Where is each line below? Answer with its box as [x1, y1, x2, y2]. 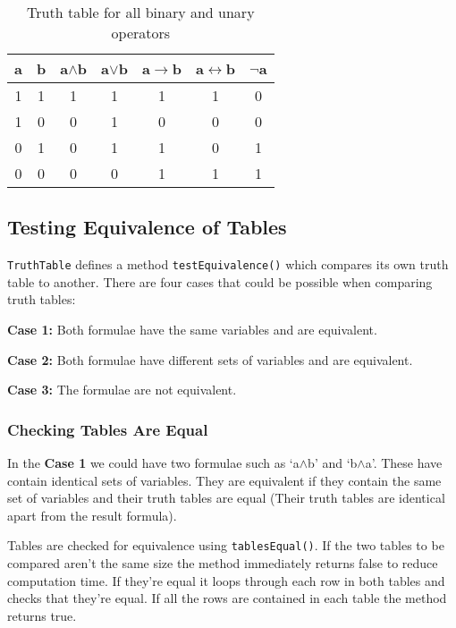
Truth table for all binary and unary [27, 2, 255, 22]
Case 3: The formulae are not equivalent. [7, 380, 237, 399]
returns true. [7, 606, 77, 624]
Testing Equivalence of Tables [7, 213, 287, 241]
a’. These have [365, 454, 443, 472]
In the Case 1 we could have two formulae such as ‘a [7, 454, 300, 472]
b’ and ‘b [308, 454, 358, 472]
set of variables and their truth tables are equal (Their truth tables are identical [7, 488, 445, 507]
